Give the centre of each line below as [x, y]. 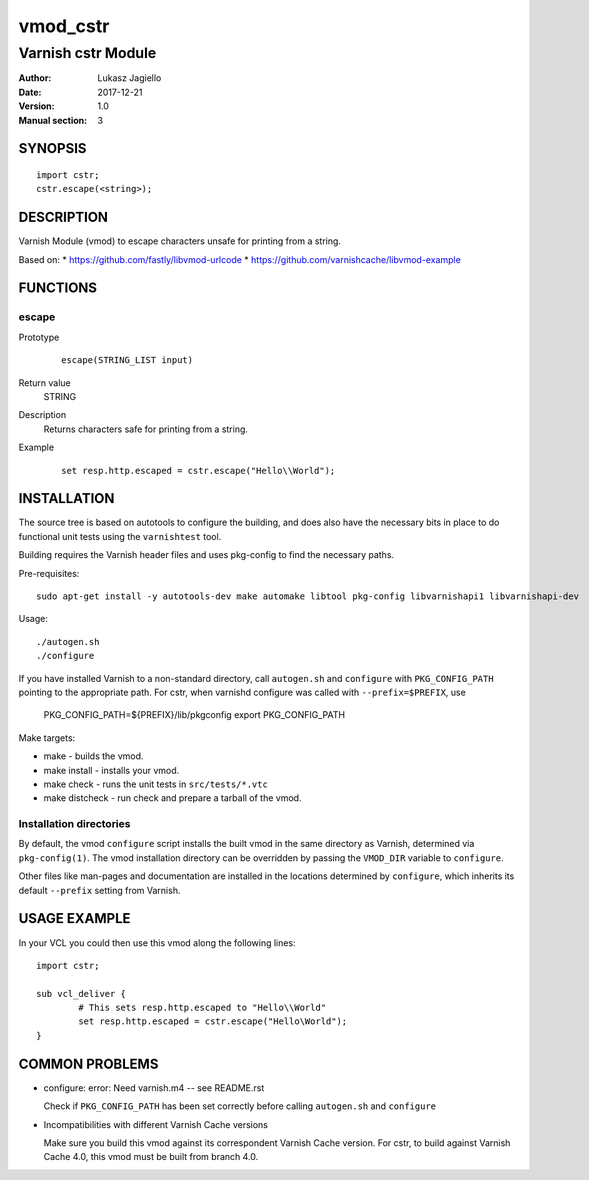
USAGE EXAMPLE [74, 918]
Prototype [39, 337]
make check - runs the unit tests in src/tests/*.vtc [156, 784]
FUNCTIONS [58, 288]
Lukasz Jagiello [129, 78]
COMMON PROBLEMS [88, 1063]
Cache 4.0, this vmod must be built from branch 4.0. [151, 1157]
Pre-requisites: [49, 573]
